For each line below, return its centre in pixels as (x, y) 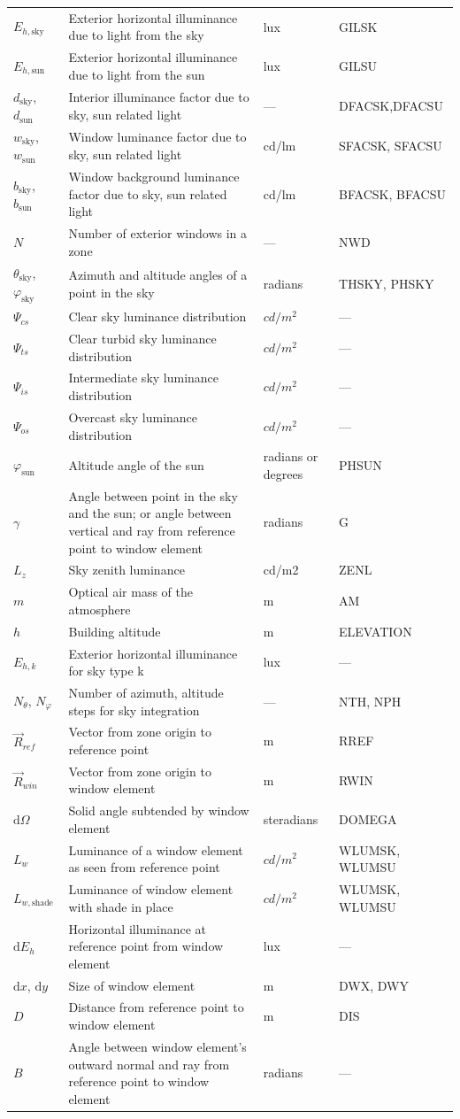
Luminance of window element (151, 889)
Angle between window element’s (157, 1046)
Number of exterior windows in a (158, 233)
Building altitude (115, 631)
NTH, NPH (370, 701)
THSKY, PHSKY (387, 284)
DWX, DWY (374, 985)
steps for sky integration (134, 710)
